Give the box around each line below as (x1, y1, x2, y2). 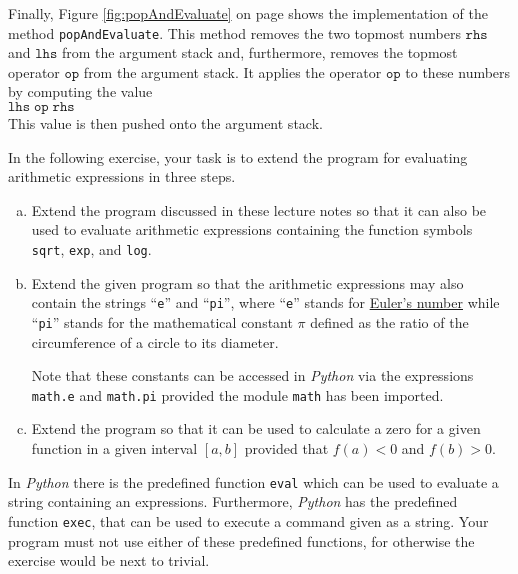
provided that (244, 438, 329, 458)
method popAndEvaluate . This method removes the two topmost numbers (8, 22, 461, 43)
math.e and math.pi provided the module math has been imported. (31, 384, 444, 405)
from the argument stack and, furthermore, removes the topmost (61, 42, 458, 63)
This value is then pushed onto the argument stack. (8, 113, 323, 134)
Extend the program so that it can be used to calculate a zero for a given (31, 418, 481, 439)
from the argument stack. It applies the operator (83, 61, 382, 82)
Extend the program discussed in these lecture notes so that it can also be (31, 199, 487, 220)
